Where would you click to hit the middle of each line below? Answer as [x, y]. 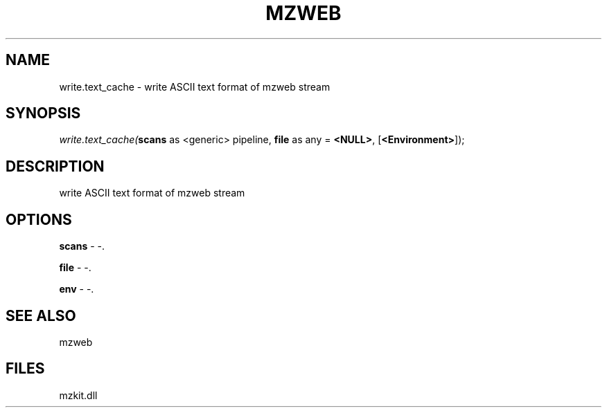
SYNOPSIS [43, 113]
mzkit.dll [78, 395]
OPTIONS [39, 219]
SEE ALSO [41, 315]
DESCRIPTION [55, 166]
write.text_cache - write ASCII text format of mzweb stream [195, 86]
